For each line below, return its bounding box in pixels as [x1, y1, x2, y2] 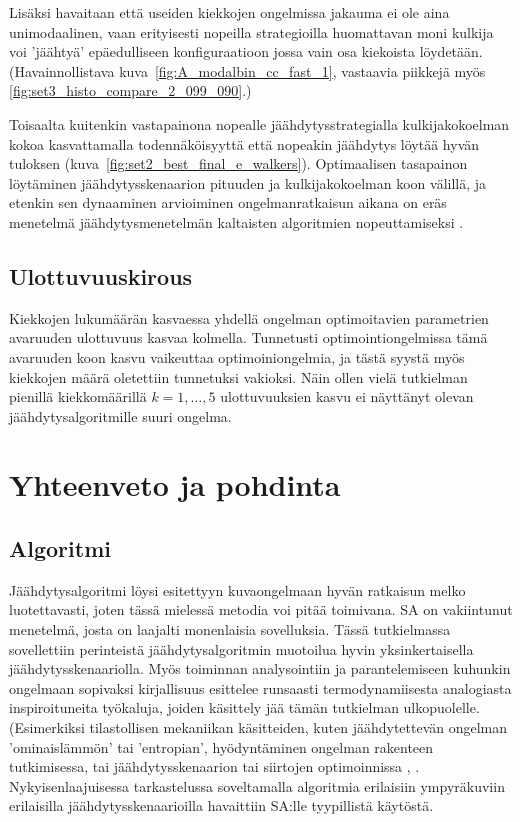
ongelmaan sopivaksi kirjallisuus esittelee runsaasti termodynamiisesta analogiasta [9, 677, 512, 698]
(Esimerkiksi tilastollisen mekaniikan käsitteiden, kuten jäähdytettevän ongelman [9, 717, 508, 738]
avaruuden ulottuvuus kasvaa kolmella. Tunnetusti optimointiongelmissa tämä [9, 327, 488, 348]
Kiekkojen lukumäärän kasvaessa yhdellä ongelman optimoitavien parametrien [9, 307, 489, 328]
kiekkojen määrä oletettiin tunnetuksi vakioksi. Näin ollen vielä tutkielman [9, 366, 468, 387]
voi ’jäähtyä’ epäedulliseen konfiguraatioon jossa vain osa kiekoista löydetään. [9, 41, 483, 62]
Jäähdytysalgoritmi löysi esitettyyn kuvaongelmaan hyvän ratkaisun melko [9, 579, 466, 600]
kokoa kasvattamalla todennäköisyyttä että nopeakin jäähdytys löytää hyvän [9, 133, 480, 154]
